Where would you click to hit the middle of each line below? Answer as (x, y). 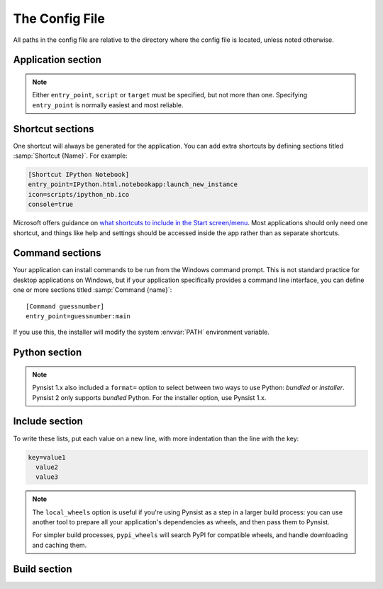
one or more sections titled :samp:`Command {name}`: (93, 290)
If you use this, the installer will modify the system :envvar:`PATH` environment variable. (141, 332)
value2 (47, 467)
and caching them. (60, 545)
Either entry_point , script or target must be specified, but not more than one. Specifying (170, 95)
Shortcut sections (54, 129)
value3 (47, 477)
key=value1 (47, 457)
